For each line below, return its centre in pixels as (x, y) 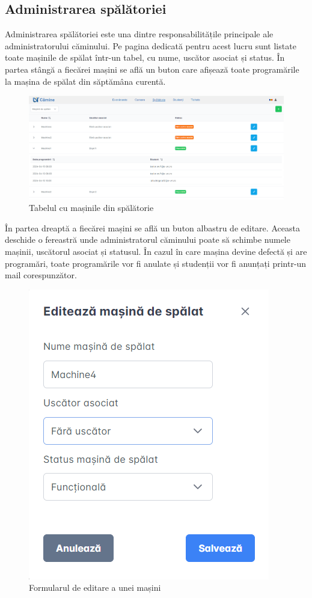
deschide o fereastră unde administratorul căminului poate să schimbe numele (148, 240)
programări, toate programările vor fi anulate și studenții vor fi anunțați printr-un (156, 263)
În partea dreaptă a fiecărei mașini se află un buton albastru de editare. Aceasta (152, 227)
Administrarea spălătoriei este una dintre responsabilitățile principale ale (139, 34)
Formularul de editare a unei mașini (95, 587)
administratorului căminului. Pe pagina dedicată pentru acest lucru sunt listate (151, 45)
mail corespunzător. (41, 275)
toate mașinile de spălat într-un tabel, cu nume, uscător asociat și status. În (145, 57)
